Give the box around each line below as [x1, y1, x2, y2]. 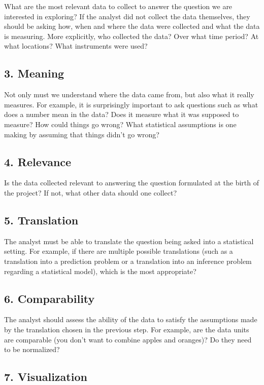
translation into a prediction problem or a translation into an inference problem [4, 255, 252, 266]
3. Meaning [4, 65, 64, 81]
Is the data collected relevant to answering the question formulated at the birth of [4, 177, 259, 188]
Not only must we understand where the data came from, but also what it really [4, 89, 254, 100]
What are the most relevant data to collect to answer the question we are [4, 1, 233, 11]
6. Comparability [4, 290, 95, 306]
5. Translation [4, 212, 79, 227]
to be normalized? [4, 344, 60, 355]
